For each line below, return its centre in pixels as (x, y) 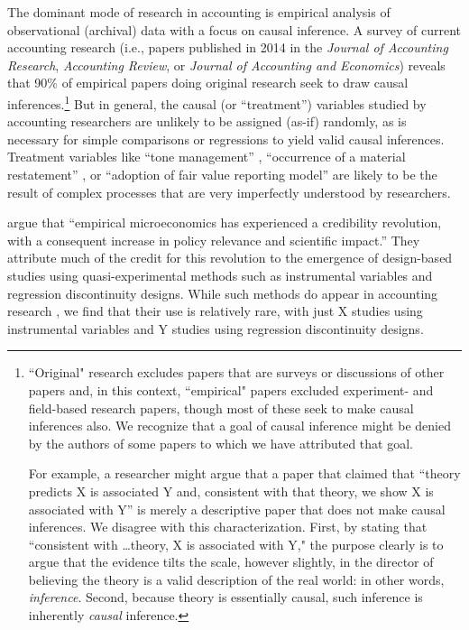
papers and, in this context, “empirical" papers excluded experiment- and (231, 389)
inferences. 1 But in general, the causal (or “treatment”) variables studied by (217, 102)
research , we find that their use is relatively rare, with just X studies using (215, 311)
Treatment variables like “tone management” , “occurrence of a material (207, 157)
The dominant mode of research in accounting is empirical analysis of (199, 12)
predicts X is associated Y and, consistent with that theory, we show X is (231, 491)
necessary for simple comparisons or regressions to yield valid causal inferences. (226, 139)
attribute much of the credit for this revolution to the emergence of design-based (230, 258)
